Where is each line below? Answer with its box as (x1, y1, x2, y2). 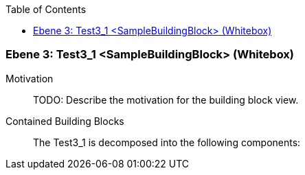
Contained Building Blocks (5, 115, 124, 127)
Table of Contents (5, 3, 87, 15)
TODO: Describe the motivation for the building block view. (33, 93, 299, 106)
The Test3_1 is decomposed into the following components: (33, 136, 301, 148)
